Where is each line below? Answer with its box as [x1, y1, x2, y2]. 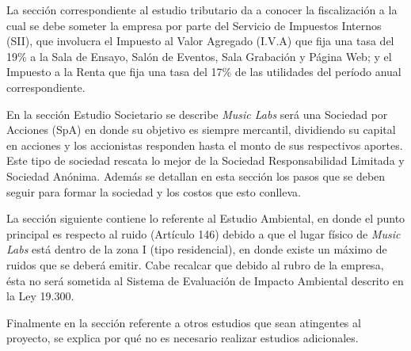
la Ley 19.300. [6, 288, 74, 304]
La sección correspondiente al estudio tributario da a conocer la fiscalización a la [6, 2, 398, 17]
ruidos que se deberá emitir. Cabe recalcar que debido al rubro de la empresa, [6, 256, 384, 273]
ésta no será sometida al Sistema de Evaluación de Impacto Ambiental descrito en [6, 272, 404, 288]
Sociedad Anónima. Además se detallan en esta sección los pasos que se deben [6, 167, 386, 184]
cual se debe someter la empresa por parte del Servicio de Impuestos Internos [6, 17, 382, 33]
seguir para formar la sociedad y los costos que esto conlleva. [6, 183, 301, 200]
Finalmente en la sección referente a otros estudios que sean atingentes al [6, 314, 361, 330]
